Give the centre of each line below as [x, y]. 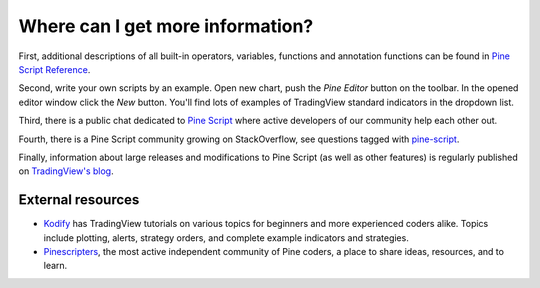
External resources [79, 200]
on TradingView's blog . [66, 171]
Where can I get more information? [166, 26]
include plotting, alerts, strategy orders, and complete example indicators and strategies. [226, 237]
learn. [55, 266]
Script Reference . [54, 69]
